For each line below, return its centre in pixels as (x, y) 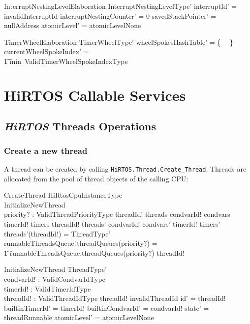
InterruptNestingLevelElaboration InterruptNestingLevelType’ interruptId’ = (121, 6)
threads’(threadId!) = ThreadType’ (57, 233)
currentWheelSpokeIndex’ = (47, 51)
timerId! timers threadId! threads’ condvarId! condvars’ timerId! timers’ (112, 223)
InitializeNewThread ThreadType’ (55, 269)
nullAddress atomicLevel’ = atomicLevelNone (73, 25)
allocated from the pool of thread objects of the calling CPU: (96, 178)
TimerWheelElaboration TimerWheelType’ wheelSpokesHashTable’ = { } (119, 42)
